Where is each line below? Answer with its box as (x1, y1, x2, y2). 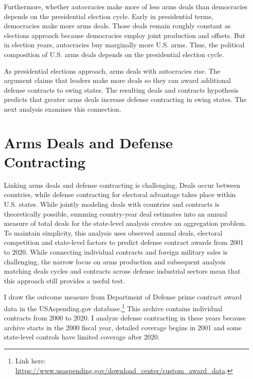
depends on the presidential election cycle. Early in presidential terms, (4, 11, 214, 21)
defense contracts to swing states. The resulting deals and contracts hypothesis (4, 84, 239, 95)
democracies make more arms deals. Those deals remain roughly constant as (4, 20, 231, 31)
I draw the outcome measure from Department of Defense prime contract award (4, 292, 242, 302)
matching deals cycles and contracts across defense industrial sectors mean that (4, 266, 241, 276)
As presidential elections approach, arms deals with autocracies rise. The (4, 65, 220, 76)
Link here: (15, 356, 46, 365)
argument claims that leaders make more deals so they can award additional (4, 75, 231, 85)
